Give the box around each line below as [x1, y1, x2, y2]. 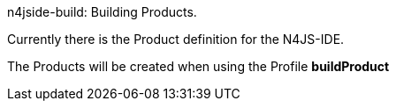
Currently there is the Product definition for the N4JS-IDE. [7, 32, 345, 47]
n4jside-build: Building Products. [7, 4, 197, 19]
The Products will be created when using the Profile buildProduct [7, 59, 390, 74]
